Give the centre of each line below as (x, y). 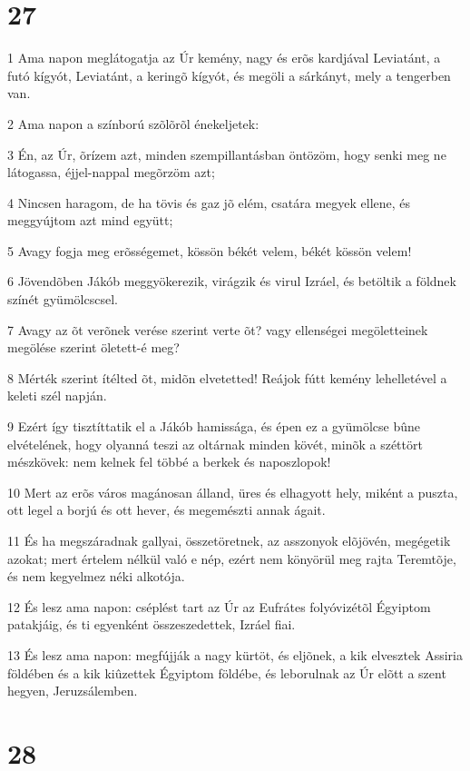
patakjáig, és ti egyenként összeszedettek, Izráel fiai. (152, 624)
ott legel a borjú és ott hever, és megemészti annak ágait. (166, 510)
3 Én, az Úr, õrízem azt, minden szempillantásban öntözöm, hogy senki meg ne (227, 154)
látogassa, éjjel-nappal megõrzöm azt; (111, 172)
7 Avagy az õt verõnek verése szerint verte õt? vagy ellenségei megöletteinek (218, 329)
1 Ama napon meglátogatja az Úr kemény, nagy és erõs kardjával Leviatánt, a (224, 58)
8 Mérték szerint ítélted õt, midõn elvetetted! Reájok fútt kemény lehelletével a (227, 377)
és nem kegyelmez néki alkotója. (96, 576)
